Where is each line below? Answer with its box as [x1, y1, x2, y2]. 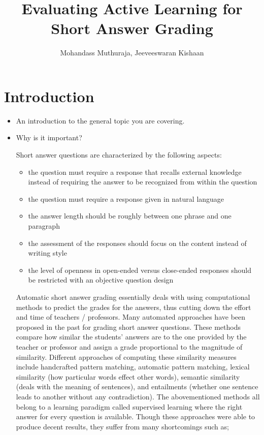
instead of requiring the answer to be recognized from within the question [28, 176, 257, 187]
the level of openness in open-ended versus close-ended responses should [28, 264, 251, 275]
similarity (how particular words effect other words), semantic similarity [16, 371, 240, 382]
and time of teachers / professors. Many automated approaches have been [16, 312, 246, 322]
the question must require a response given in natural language [28, 193, 224, 204]
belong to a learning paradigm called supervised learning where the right [16, 401, 243, 412]
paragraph [28, 221, 60, 231]
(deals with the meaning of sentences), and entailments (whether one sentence [16, 381, 258, 392]
